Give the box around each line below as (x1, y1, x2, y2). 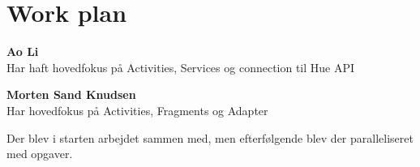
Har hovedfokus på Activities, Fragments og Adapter (6, 101, 268, 118)
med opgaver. (6, 145, 73, 162)
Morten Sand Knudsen (6, 86, 136, 103)
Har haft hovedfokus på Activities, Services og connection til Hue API (6, 58, 355, 75)
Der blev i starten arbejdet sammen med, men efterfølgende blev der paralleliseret (6, 129, 414, 146)
